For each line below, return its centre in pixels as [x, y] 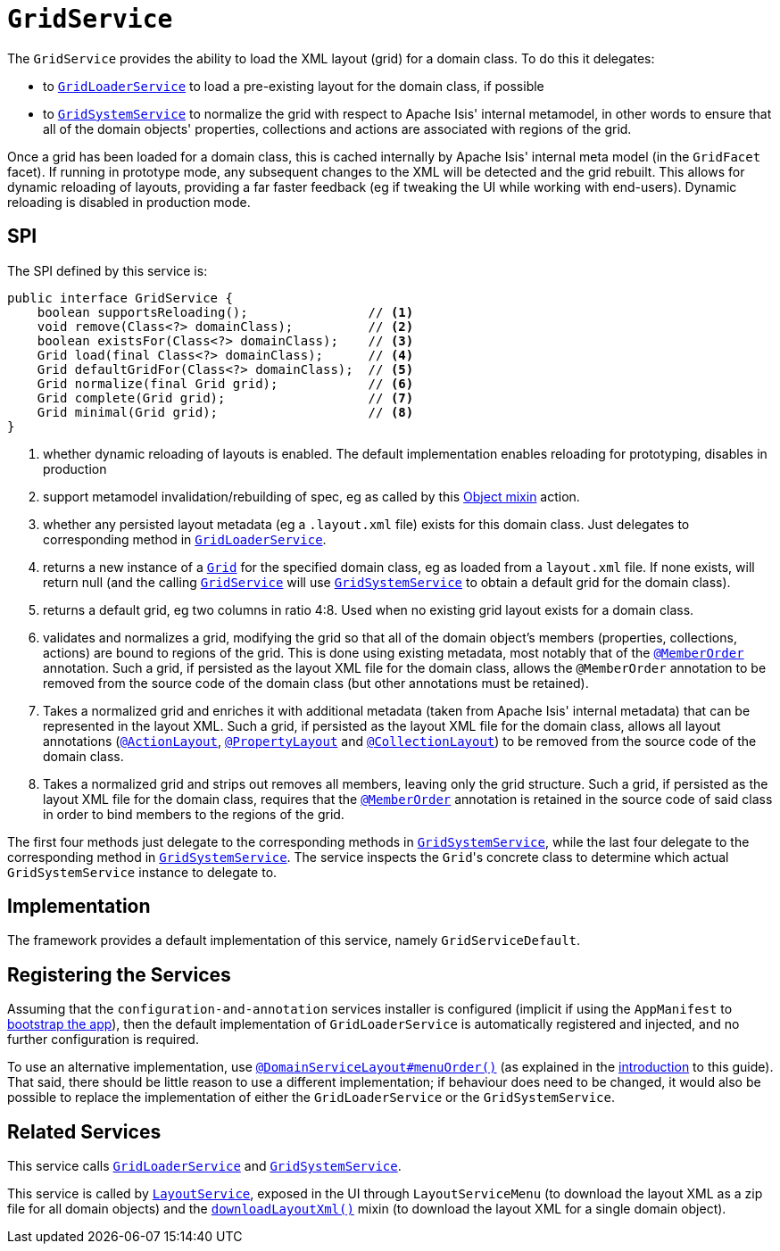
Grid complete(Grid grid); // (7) [225, 398]
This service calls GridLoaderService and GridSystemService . [204, 1166]
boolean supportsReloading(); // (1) [225, 312]
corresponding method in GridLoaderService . [185, 539]
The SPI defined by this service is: [108, 270]
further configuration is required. [103, 1040]
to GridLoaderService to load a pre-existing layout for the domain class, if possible [294, 86]
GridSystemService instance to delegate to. [142, 872]
